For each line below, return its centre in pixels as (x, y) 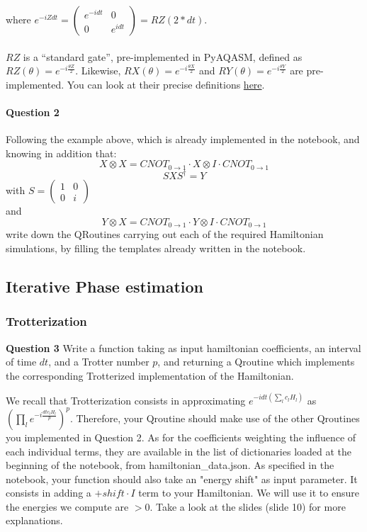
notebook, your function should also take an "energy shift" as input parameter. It (182, 479)
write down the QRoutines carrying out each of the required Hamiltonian (165, 234)
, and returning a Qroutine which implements (256, 362)
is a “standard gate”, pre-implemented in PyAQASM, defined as (163, 56)
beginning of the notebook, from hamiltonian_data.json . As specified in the (170, 465)
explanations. (34, 520)
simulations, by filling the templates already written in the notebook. (156, 248)
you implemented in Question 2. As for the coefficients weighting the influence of (181, 437)
